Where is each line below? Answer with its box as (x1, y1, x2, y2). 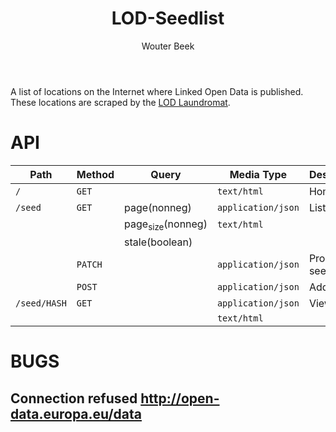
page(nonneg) (124, 200, 192, 214)
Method (76, 167, 115, 181)
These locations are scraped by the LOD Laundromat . (10, 96, 231, 108)
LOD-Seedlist (111, 7, 225, 30)
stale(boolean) (124, 235, 193, 249)
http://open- (140, 390, 220, 407)
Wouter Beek (141, 40, 195, 52)
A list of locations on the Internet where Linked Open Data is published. (10, 85, 304, 97)
